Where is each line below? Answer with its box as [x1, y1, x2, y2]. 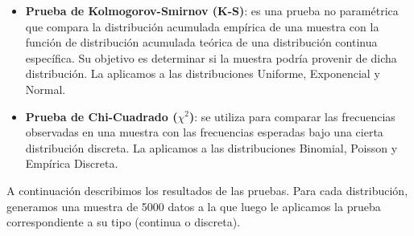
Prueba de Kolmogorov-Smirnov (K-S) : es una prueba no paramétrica [25, 2, 399, 18]
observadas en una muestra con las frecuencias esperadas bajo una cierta [25, 124, 383, 140]
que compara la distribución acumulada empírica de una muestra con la [25, 18, 379, 35]
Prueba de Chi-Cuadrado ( [25, 108, 178, 124]
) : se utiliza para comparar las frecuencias [188, 108, 395, 124]
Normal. [25, 80, 66, 97]
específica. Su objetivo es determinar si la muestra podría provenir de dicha [25, 49, 397, 66]
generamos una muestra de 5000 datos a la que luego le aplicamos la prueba [6, 197, 381, 214]
